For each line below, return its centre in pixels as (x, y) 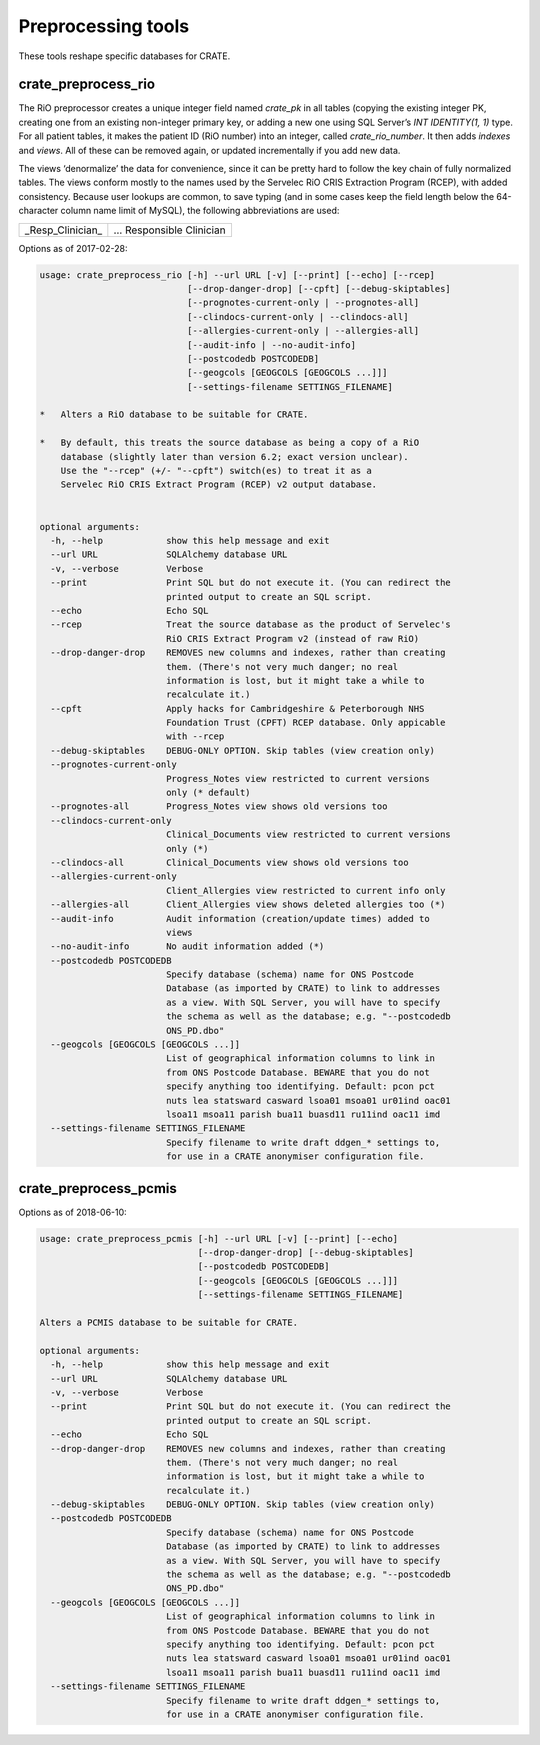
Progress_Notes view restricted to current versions (297, 778)
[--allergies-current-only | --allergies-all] (303, 331)
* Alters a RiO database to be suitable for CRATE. (174, 414)
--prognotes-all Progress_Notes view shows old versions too (219, 806)
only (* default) (208, 793)
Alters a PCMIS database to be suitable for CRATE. (169, 1322)
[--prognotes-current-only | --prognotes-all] (303, 303)
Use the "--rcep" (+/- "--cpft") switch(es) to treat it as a (216, 471)
